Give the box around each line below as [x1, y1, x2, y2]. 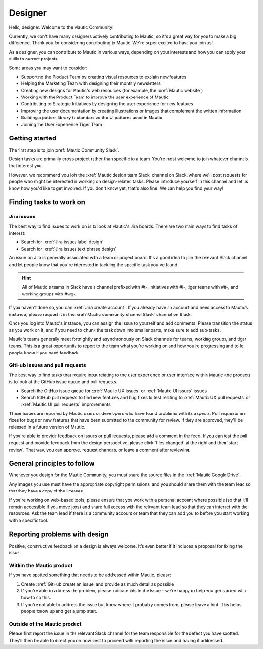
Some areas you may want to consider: [9, 65, 88, 71]
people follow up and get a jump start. [21, 609, 97, 614]
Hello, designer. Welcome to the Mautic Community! [9, 24, 114, 30]
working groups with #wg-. [22, 291, 76, 297]
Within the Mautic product [9, 562, 73, 569]
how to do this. [21, 595, 51, 601]
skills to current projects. [9, 56, 59, 62]
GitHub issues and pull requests [9, 362, 86, 369]
